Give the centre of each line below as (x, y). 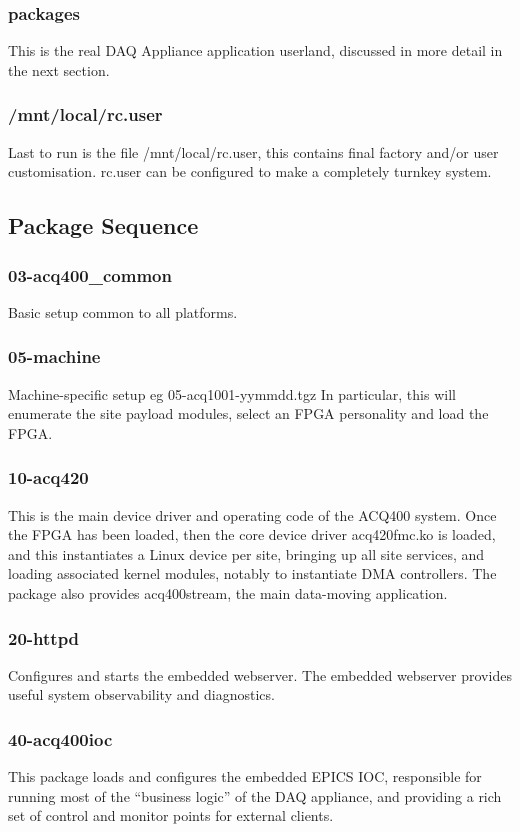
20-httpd (44, 637)
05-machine (54, 356)
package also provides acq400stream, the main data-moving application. (228, 593)
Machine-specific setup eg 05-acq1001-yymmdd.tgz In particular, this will (232, 393)
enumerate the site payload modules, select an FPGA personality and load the (248, 413)
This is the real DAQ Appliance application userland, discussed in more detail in (255, 50)
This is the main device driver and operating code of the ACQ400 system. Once (252, 514)
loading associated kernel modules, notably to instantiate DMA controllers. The (252, 573)
